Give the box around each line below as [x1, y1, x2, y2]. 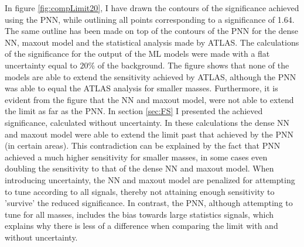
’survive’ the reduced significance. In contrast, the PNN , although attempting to [5, 197, 293, 209]
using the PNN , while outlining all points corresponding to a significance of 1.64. [5, 13, 295, 25]
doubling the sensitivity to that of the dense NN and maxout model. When [5, 162, 274, 174]
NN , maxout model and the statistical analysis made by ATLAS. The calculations [5, 36, 299, 48]
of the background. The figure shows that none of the [97, 59, 289, 71]
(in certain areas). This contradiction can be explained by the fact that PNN [5, 139, 281, 152]
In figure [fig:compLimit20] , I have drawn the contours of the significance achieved [5, 2, 299, 13]
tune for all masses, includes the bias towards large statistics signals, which [5, 208, 274, 220]
